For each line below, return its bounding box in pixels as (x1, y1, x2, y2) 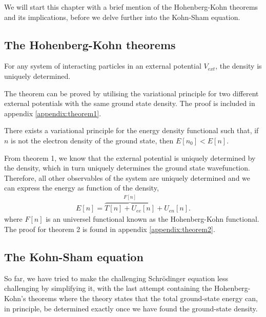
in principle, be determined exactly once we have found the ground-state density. (4, 303, 258, 313)
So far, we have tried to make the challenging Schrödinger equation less (4, 272, 229, 283)
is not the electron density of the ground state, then (11, 135, 174, 145)
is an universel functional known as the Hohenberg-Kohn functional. (46, 214, 259, 224)
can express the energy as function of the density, (4, 182, 159, 193)
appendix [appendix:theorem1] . (4, 108, 101, 118)
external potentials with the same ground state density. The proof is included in (4, 98, 255, 109)
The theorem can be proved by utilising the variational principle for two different (4, 88, 259, 98)
